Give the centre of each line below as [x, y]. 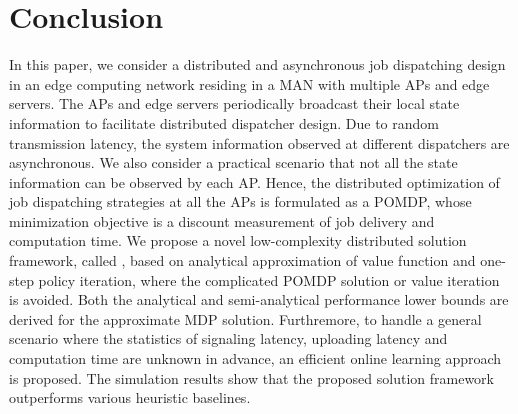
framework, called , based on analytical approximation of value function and [242, 260]
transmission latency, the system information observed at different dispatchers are [259, 142]
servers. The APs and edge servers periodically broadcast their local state [234, 103]
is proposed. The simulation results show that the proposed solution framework [251, 377]
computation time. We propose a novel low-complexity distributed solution [238, 240]
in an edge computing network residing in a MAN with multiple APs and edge [249, 83]
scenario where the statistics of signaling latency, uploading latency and [228, 338]
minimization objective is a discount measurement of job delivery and [222, 220]
